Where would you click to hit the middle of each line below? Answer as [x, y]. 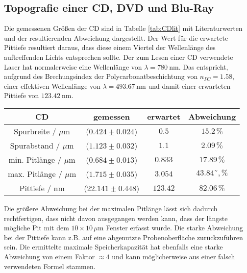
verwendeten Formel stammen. [50, 266]
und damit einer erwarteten [189, 86]
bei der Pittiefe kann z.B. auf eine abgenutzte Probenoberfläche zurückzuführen [123, 237]
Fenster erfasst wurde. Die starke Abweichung [174, 228]
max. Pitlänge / [35, 174]
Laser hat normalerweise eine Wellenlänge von [73, 66]
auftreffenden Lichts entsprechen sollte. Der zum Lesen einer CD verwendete [119, 57]
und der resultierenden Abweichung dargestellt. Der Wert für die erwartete [116, 37]
